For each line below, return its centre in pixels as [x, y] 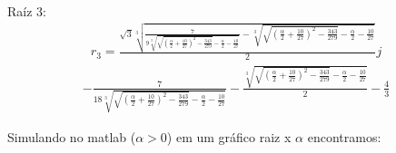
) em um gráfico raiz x [229, 136]
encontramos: [344, 136]
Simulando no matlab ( [72, 136]
